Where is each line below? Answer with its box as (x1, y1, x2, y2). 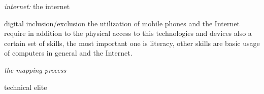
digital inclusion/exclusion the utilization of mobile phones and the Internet (4, 18, 240, 28)
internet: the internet (4, 1, 70, 11)
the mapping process (4, 64, 67, 75)
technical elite (4, 81, 47, 92)
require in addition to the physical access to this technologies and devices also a (4, 28, 252, 38)
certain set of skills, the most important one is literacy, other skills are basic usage (4, 37, 260, 48)
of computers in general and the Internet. (4, 48, 133, 58)
